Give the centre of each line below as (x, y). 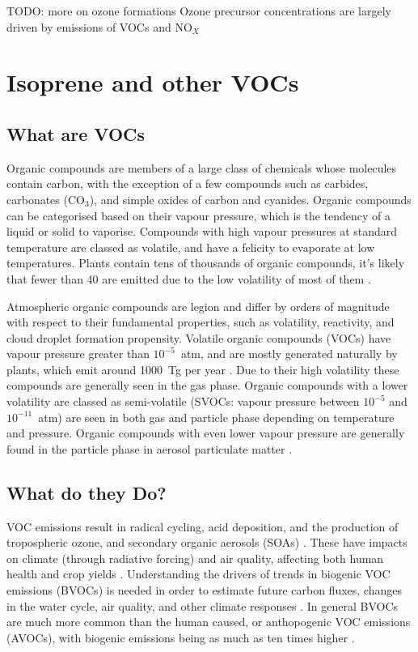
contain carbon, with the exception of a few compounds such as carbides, (188, 183)
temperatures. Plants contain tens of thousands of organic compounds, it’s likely (206, 263)
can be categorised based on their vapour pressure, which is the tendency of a (199, 215)
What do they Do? (87, 492)
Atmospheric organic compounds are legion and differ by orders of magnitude (198, 306)
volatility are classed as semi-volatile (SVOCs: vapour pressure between (183, 401)
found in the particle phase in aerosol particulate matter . (150, 448)
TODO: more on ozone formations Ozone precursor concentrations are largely (199, 11)
